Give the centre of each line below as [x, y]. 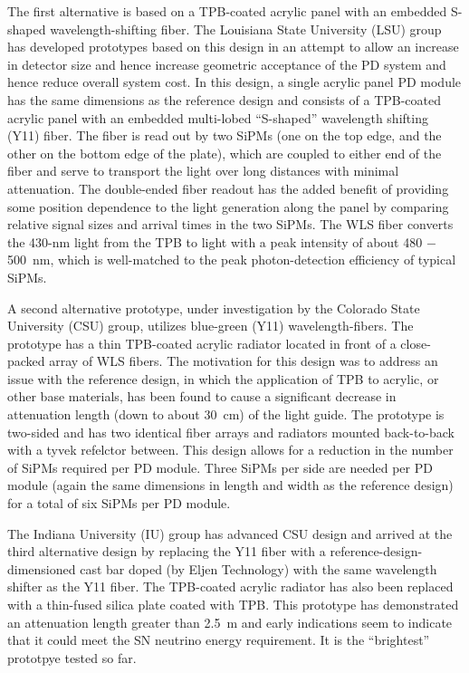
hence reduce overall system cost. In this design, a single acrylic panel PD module [234, 82]
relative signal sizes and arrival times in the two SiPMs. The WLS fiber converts [230, 224]
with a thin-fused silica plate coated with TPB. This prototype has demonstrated [233, 604]
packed [26, 361]
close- [416, 343]
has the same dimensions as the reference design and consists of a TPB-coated [225, 99]
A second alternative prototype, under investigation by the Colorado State [214, 308]
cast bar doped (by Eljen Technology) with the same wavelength [258, 568]
